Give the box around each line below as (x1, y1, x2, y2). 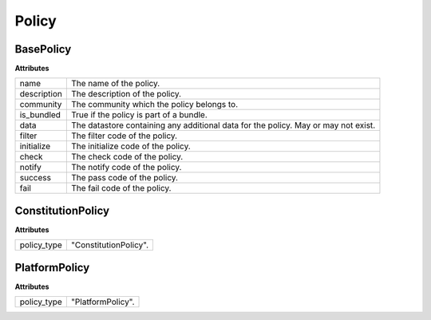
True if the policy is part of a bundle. (70, 109, 208, 120)
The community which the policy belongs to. (70, 99, 239, 110)
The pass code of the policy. (70, 172, 179, 184)
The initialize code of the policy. (70, 140, 191, 152)
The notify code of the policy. (70, 162, 182, 173)
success (19, 172, 52, 184)
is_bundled (19, 109, 61, 120)
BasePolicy (14, 42, 72, 56)
